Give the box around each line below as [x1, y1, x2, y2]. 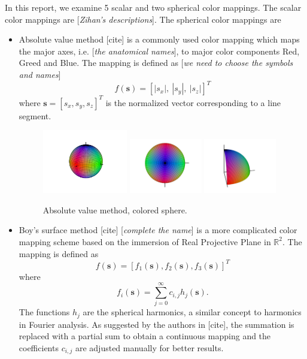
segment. [19, 109, 51, 122]
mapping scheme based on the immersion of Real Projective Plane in [19, 235, 271, 248]
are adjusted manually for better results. [75, 342, 224, 354]
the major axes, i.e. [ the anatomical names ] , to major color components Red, [19, 44, 300, 57]
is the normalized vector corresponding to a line [105, 96, 281, 108]
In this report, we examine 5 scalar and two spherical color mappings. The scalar [5, 1, 302, 13]
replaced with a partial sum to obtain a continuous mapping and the [19, 330, 271, 342]
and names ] [19, 68, 61, 80]
